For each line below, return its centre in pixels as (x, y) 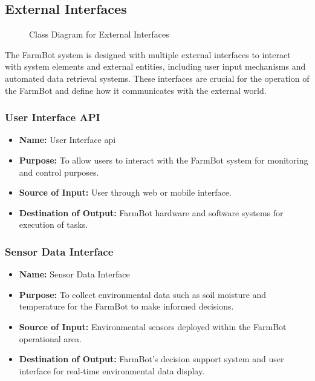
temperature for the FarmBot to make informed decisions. (126, 306)
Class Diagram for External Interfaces (99, 34)
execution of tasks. (54, 224)
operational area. (50, 338)
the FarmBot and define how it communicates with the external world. (136, 90)
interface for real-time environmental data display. (112, 370)
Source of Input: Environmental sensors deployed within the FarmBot (153, 326)
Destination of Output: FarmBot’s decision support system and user (151, 359)
